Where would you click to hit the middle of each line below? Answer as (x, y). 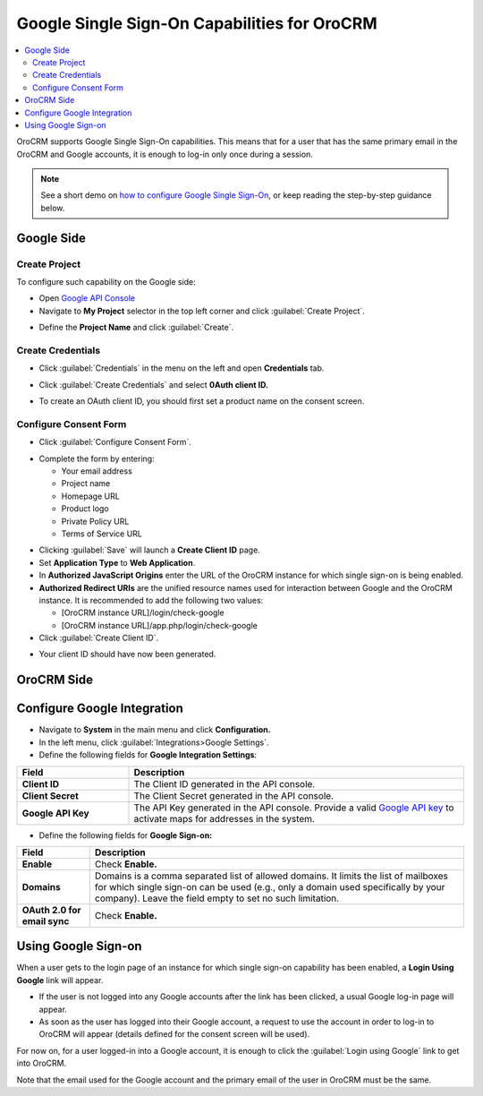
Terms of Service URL (102, 534)
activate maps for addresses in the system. (224, 818)
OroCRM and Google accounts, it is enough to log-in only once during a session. (165, 154)
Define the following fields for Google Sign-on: (126, 835)
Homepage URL (90, 496)
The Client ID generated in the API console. (225, 783)
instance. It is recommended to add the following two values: (151, 600)
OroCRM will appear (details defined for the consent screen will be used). (174, 1034)
